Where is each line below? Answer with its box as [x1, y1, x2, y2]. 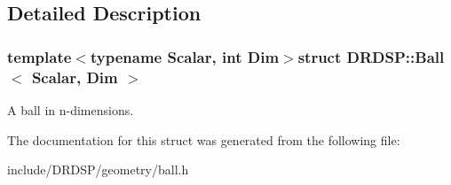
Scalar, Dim [31, 66, 118, 88]
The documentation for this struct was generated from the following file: [7, 130, 400, 149]
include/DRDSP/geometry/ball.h [7, 160, 189, 179]
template [7, 45, 72, 67]
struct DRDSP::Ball [297, 45, 445, 67]
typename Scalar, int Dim [90, 45, 280, 67]
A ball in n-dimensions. [7, 100, 134, 119]
